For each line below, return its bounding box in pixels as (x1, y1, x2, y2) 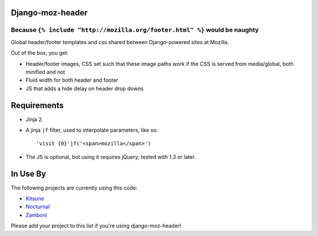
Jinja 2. (25, 115, 44, 123)
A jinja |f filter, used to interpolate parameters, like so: (25, 127, 158, 134)
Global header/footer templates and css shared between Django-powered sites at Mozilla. (11, 38, 229, 45)
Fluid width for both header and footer (25, 77, 118, 84)
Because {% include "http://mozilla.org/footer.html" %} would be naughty (11, 26, 259, 34)
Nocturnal (25, 203, 50, 210)
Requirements (11, 100, 64, 110)
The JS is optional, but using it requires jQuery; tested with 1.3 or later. (25, 153, 196, 160)
